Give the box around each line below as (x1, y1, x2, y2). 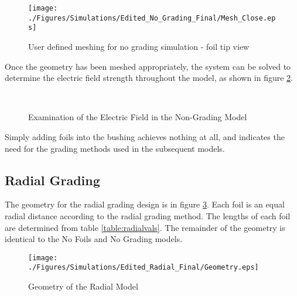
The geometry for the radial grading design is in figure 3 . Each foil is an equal (5, 198, 285, 210)
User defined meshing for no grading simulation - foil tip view (28, 40, 250, 52)
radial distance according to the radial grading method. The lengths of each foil (5, 209, 291, 222)
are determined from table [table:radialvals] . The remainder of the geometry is (5, 221, 285, 233)
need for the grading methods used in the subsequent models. (5, 142, 225, 154)
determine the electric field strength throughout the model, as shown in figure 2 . (5, 72, 293, 84)
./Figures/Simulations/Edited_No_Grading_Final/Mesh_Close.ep (28, 13, 276, 22)
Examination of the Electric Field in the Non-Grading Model (28, 111, 247, 123)
